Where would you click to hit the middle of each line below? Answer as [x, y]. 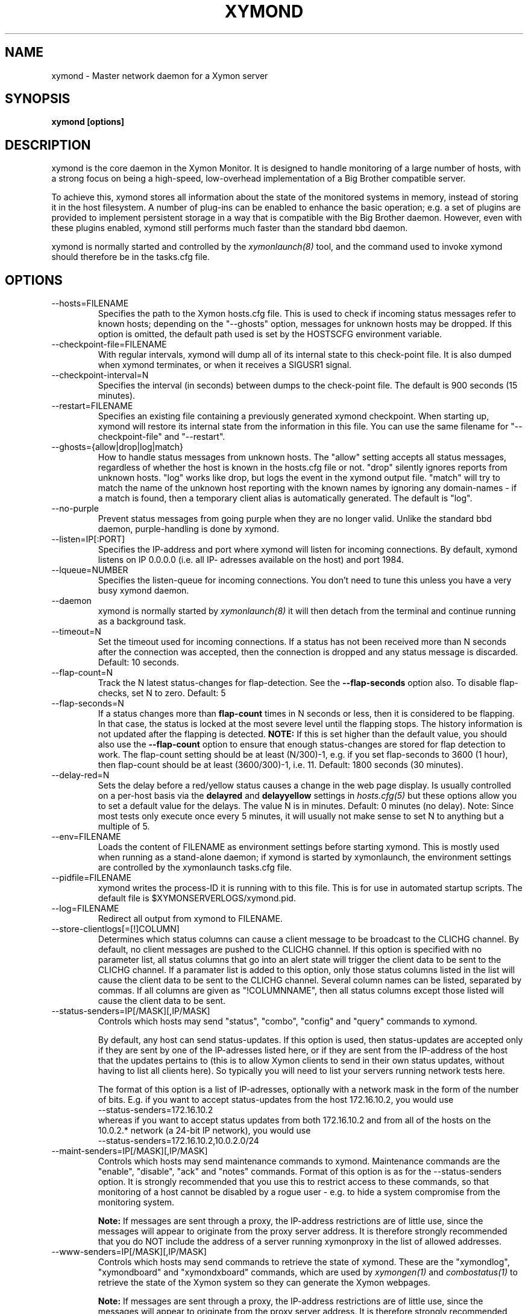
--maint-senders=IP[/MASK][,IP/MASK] [130, 1151]
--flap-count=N [82, 673]
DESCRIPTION [48, 145]
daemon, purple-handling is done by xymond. [188, 529]
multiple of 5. [124, 827]
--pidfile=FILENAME [91, 878]
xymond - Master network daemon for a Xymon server [160, 75]
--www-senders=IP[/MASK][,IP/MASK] [129, 1252]
